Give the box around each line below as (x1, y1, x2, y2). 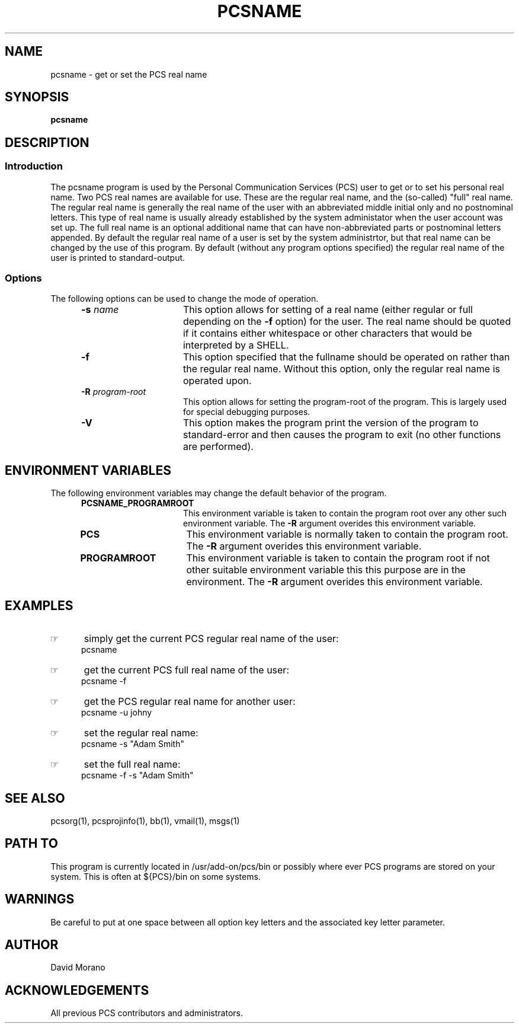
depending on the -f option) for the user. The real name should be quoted (182, 315, 511, 328)
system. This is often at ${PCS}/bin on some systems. (50, 871, 261, 882)
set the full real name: (84, 758, 181, 771)
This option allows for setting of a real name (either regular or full (182, 304, 473, 316)
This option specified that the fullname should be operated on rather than (182, 351, 510, 363)
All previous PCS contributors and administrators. (50, 1008, 243, 1019)
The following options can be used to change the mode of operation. (50, 293, 319, 304)
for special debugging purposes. (183, 407, 310, 417)
